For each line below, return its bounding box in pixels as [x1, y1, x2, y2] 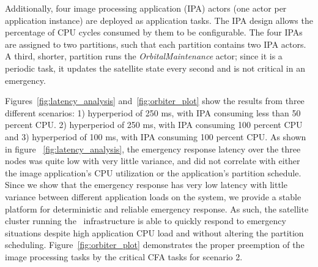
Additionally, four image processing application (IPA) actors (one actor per [5, 2, 287, 14]
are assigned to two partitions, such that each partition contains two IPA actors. [5, 37, 306, 50]
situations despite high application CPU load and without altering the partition [5, 226, 304, 239]
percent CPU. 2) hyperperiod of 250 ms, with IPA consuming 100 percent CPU [5, 118, 303, 131]
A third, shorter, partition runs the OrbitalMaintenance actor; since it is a [5, 50, 283, 62]
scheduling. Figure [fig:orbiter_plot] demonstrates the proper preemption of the [5, 238, 305, 251]
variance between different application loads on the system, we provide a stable [5, 190, 301, 203]
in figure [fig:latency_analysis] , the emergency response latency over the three [5, 142, 301, 155]
